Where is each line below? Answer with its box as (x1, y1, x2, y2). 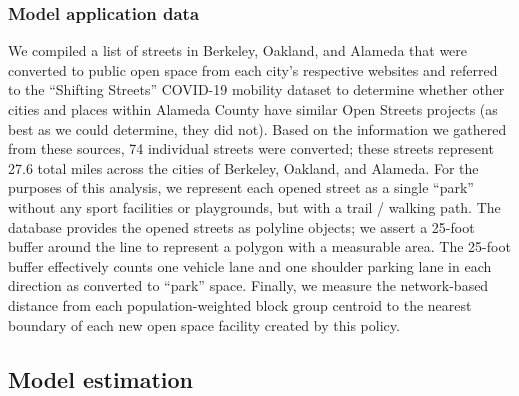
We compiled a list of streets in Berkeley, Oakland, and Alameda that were (8, 40, 468, 61)
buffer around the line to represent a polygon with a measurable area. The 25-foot (8, 236, 511, 257)
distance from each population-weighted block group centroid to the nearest (8, 294, 472, 315)
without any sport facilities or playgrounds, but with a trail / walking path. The (8, 196, 501, 217)
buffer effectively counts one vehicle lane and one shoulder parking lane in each (8, 255, 492, 276)
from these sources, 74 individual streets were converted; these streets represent (8, 138, 494, 159)
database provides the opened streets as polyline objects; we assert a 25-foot (8, 216, 475, 237)
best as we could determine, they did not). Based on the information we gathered (8, 118, 507, 139)
